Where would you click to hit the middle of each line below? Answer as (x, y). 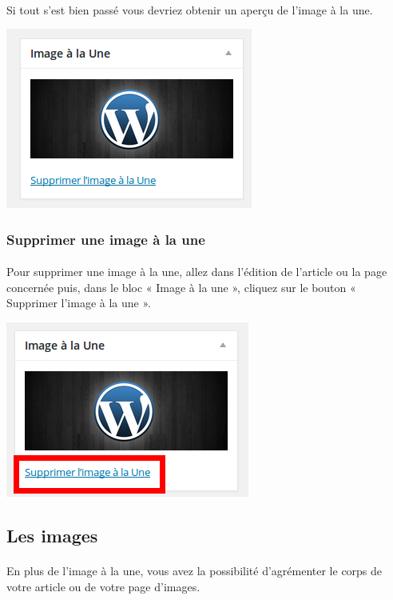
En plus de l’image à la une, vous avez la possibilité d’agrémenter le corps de (195, 570)
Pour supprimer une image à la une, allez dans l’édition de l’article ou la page (197, 272)
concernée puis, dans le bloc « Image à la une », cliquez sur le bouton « (181, 287)
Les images (52, 535)
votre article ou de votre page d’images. (103, 586)
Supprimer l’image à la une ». (79, 303)
